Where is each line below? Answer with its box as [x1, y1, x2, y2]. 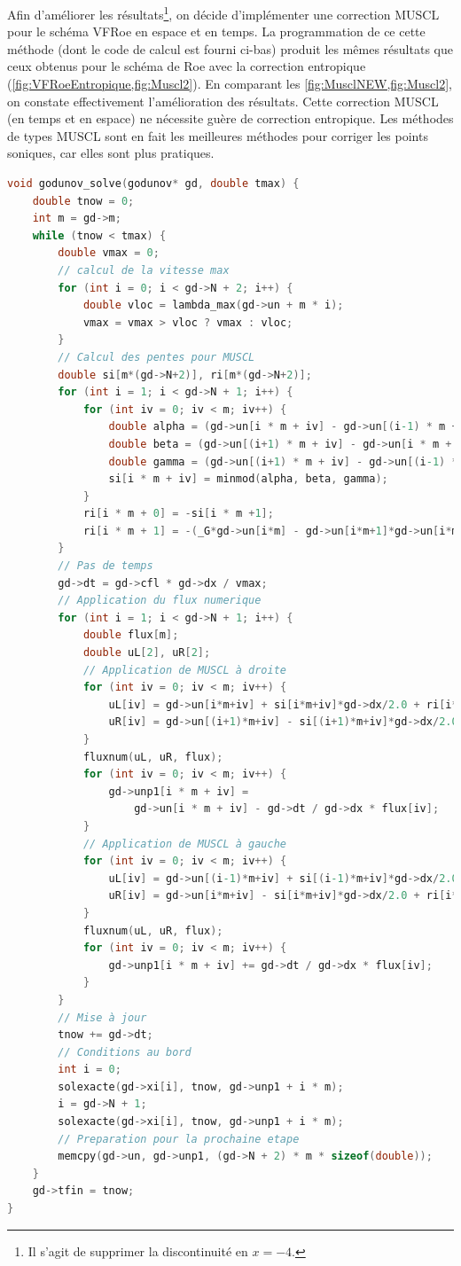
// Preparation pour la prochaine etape [58, 1132, 300, 1145]
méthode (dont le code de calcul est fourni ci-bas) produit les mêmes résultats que [7, 39, 453, 58]
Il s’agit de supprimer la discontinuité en [27, 1241, 248, 1260]
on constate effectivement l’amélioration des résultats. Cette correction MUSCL [7, 91, 439, 110]
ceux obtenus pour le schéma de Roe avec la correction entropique [7, 57, 366, 75]
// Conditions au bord [58, 1045, 191, 1059]
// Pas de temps [58, 559, 153, 573]
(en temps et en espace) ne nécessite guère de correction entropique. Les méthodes [7, 109, 454, 128]
